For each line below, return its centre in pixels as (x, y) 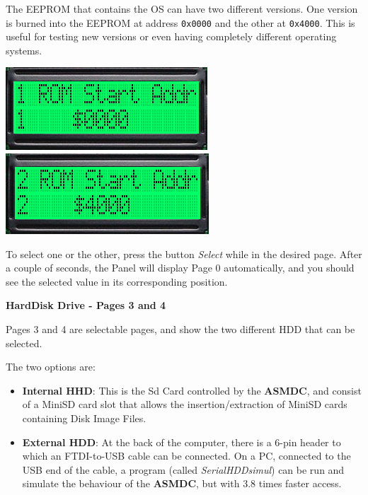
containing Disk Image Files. (84, 418)
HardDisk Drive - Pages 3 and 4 (86, 305)
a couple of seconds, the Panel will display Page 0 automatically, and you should (180, 268)
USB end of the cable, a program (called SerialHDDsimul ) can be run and (183, 469)
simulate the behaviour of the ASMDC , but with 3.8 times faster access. (182, 483)
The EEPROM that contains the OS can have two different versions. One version (182, 8)
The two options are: (51, 367)
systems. (24, 50)
